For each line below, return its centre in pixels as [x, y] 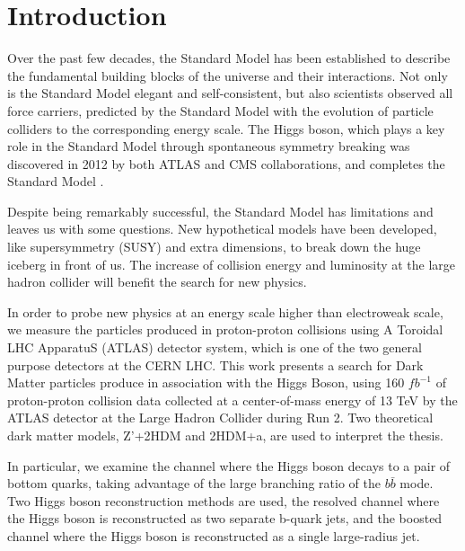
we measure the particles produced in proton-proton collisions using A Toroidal [225, 329]
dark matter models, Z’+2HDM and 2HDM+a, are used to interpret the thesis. [225, 435]
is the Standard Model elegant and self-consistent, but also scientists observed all [230, 93]
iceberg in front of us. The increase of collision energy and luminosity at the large [232, 264]
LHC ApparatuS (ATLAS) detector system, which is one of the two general [215, 347]
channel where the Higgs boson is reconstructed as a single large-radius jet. [214, 535]
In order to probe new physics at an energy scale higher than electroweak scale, [225, 311]
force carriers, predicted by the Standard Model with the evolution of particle [220, 110]
